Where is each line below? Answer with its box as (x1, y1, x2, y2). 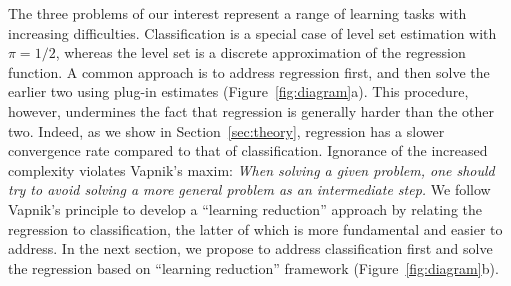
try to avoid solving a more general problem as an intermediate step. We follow (8, 179, 491, 200)
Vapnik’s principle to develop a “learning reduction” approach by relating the (8, 198, 482, 219)
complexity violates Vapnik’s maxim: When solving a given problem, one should (8, 159, 495, 180)
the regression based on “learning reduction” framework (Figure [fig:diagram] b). (8, 257, 499, 278)
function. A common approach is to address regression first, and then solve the (8, 61, 490, 82)
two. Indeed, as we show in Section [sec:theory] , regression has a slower (8, 120, 445, 141)
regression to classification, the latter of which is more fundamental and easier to (8, 218, 503, 239)
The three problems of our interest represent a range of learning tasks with (8, 3, 467, 23)
